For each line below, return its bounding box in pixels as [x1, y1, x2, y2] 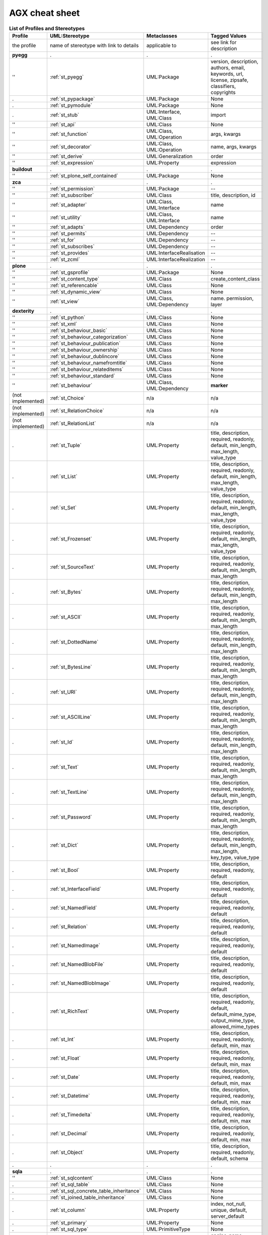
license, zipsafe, [210, 77, 249, 83]
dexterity [12, 307, 35, 314]
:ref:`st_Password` [49, 813, 92, 820]
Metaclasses [146, 32, 178, 39]
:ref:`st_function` [49, 130, 88, 137]
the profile [12, 42, 37, 49]
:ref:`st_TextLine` [49, 788, 89, 795]
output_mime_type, [210, 1017, 255, 1024]
